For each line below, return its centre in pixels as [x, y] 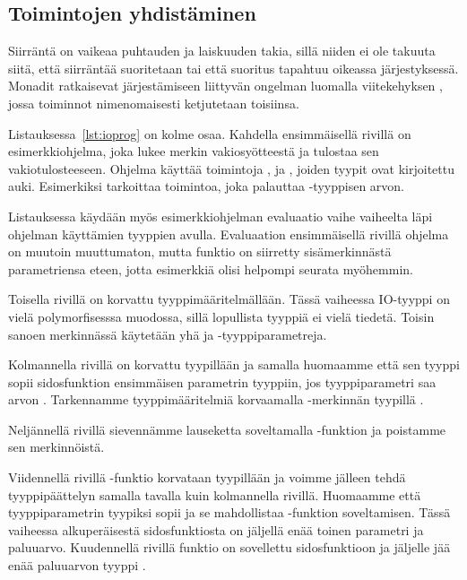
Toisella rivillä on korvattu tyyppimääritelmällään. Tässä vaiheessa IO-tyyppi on [229, 299]
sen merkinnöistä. [56, 447]
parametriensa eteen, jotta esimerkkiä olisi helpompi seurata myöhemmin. [211, 268]
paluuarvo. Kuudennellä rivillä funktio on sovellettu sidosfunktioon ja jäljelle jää [229, 547]
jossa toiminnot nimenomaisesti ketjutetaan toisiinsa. [154, 103]
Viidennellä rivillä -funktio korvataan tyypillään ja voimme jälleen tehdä [207, 477]
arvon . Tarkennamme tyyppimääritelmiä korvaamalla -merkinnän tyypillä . [216, 399]
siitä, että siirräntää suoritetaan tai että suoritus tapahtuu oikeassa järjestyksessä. [233, 68]
